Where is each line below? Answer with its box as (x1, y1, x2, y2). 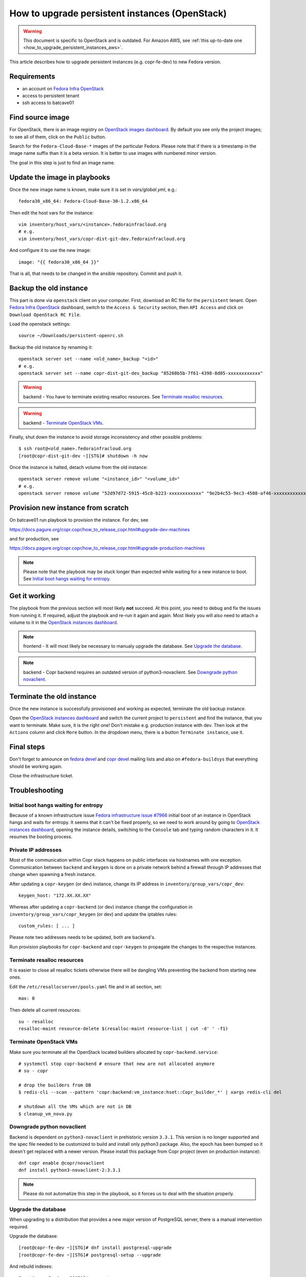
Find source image (9, 113, 70, 122)
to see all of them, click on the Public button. (9, 133, 107, 140)
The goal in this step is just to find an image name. (9, 159, 115, 165)
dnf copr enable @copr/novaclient (18, 1160, 105, 1166)
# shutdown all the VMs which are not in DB (18, 1104, 132, 1109)
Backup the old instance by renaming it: (9, 344, 93, 350)
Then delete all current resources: (9, 1007, 81, 1013)
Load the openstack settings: (9, 321, 71, 327)
